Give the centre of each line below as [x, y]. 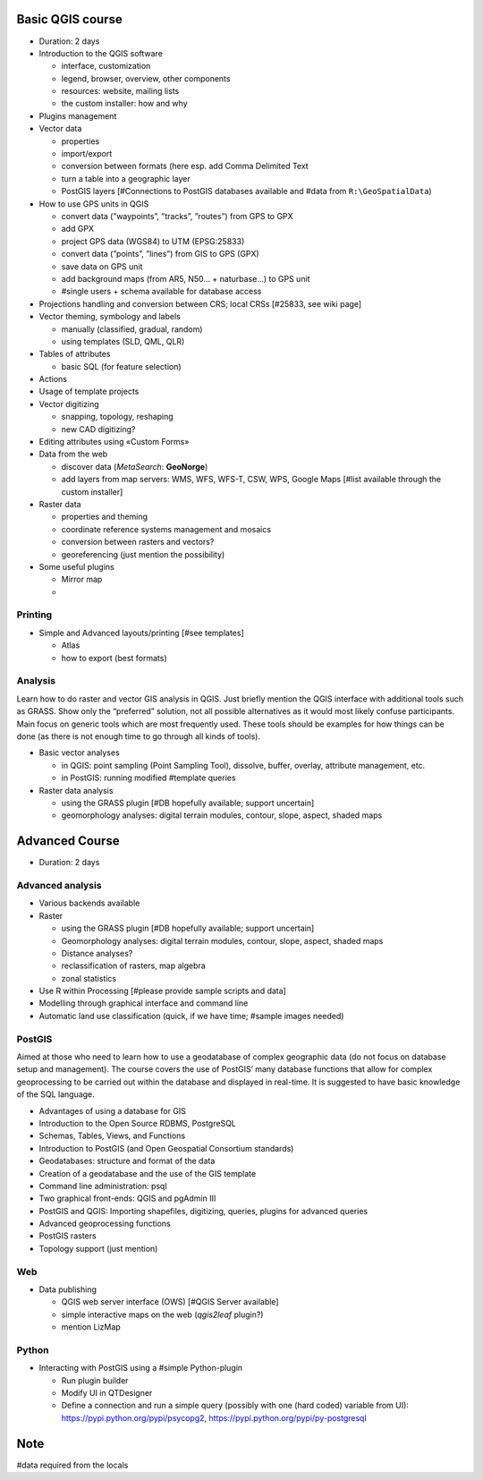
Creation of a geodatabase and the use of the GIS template [148, 1173]
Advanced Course [68, 841]
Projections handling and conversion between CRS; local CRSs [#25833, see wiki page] [200, 303]
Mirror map [82, 579]
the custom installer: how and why [124, 104]
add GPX [77, 229]
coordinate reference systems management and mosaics [166, 529]
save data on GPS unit [102, 266]
